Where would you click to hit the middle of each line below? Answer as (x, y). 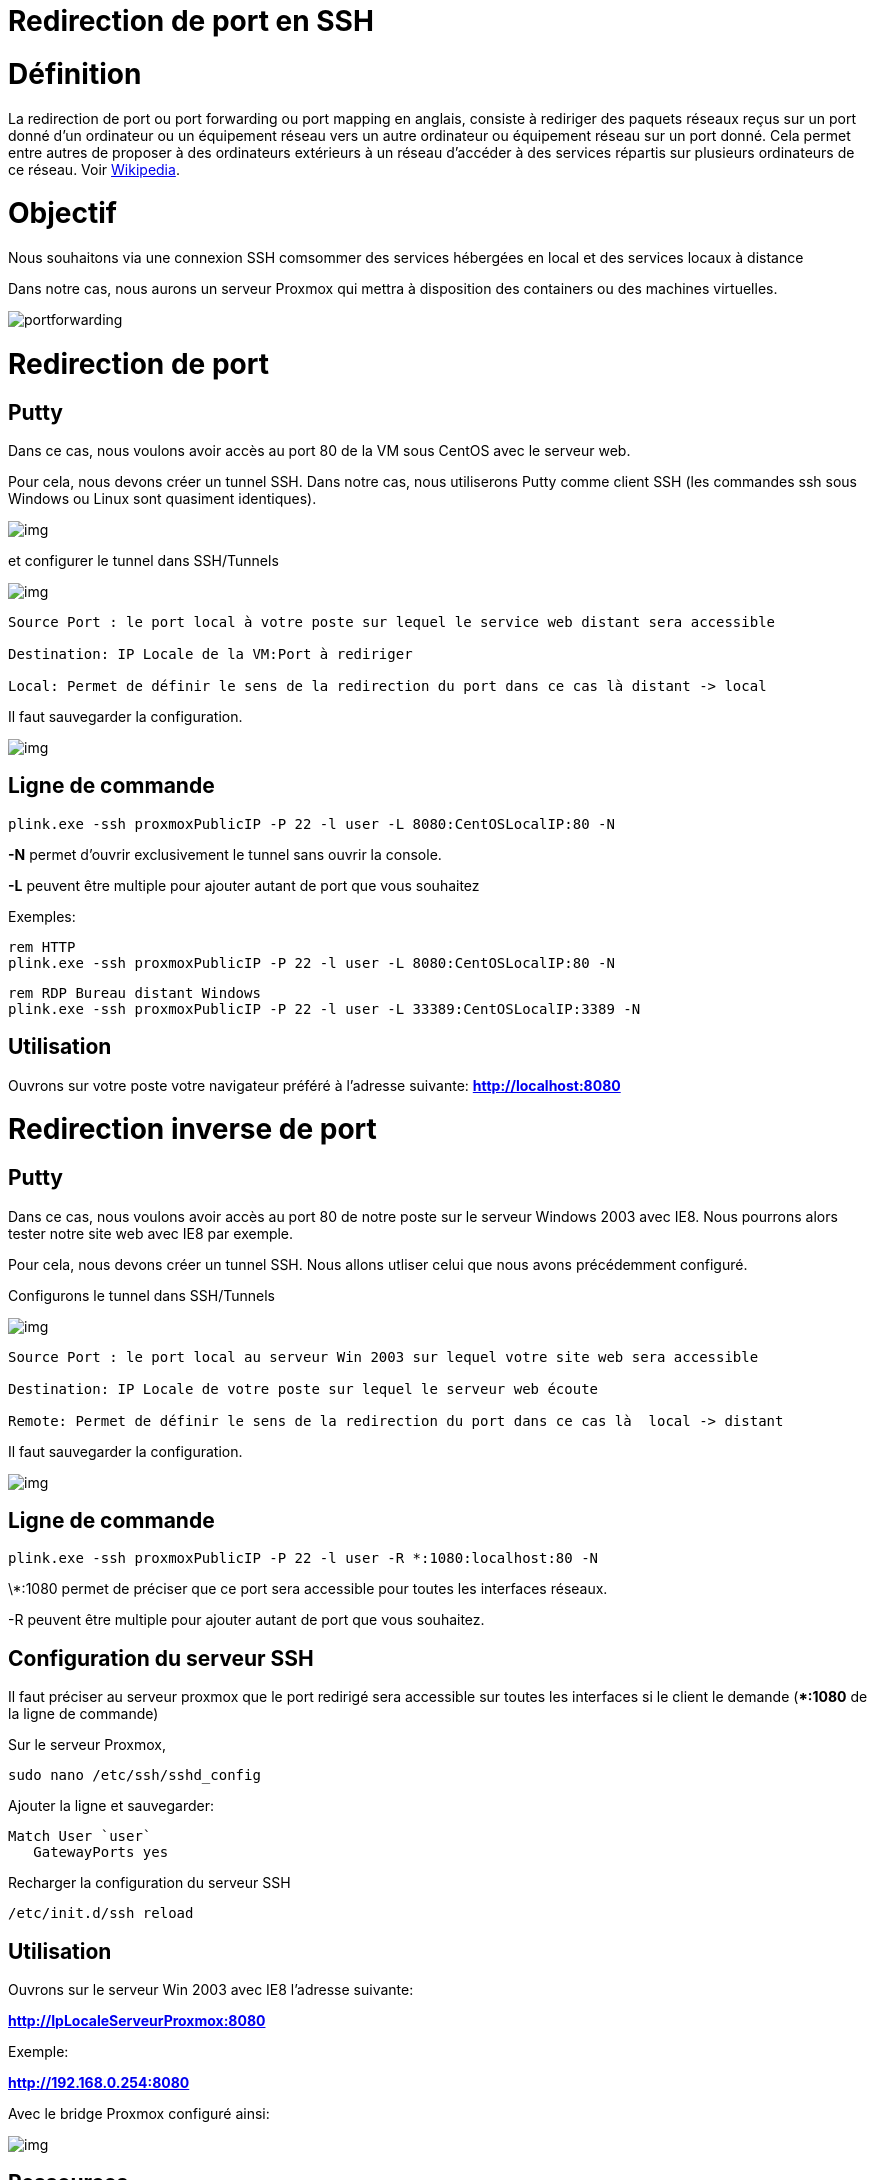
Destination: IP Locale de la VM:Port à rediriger (210, 653)
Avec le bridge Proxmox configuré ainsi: (139, 2114)
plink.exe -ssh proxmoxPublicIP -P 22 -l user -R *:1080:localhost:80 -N (303, 1558)
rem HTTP (42, 946)
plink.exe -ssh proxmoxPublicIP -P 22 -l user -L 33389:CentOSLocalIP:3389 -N (324, 1008)
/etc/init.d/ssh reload (101, 1913)
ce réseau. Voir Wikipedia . (94, 169)
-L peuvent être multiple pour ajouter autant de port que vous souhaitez (244, 885)
